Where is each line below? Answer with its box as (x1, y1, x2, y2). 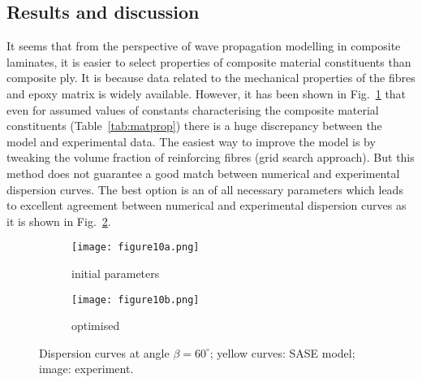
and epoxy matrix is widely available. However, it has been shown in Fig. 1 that (6, 85, 407, 102)
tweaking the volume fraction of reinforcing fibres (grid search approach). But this (6, 149, 415, 166)
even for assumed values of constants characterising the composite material (6, 101, 379, 118)
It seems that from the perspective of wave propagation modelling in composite (6, 37, 401, 54)
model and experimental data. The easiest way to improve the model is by (6, 132, 376, 150)
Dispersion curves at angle (39, 344, 170, 361)
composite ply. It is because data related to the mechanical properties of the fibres (6, 69, 416, 86)
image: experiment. (39, 360, 134, 377)
